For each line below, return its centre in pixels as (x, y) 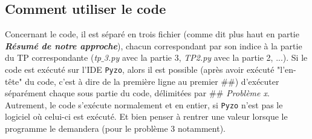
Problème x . (248, 93)
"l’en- (287, 69)
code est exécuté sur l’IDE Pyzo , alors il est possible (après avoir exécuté (140, 69)
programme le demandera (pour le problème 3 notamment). (115, 128)
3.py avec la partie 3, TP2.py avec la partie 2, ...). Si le (206, 57)
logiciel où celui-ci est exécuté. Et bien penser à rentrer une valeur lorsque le (146, 116)
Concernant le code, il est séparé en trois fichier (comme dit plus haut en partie (152, 34)
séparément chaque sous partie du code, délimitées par (106, 93)
